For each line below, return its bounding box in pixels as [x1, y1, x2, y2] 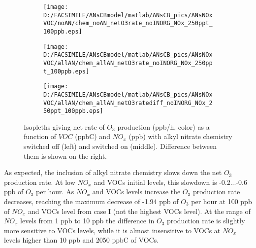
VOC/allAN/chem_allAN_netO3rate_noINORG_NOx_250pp [43, 59, 213, 67]
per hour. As [36, 186, 74, 197]
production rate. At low [4, 177, 75, 187]
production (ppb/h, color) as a [117, 121, 210, 132]
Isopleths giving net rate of [24, 121, 105, 132]
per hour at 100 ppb [191, 196, 252, 207]
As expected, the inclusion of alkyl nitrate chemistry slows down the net [4, 167, 222, 177]
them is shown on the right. [24, 150, 107, 161]
